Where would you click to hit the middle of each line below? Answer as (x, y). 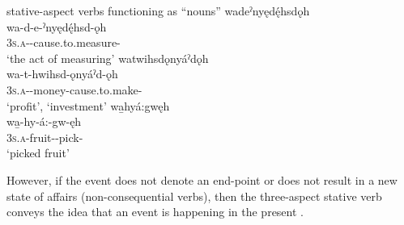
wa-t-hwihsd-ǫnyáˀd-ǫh (62, 74)
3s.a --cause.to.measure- (64, 42)
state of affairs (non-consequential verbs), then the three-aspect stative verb (194, 196)
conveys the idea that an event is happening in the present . (155, 212)
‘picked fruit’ (38, 153)
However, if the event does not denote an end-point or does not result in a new (202, 179)
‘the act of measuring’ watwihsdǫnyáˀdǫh (108, 58)
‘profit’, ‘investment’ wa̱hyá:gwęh (88, 105)
